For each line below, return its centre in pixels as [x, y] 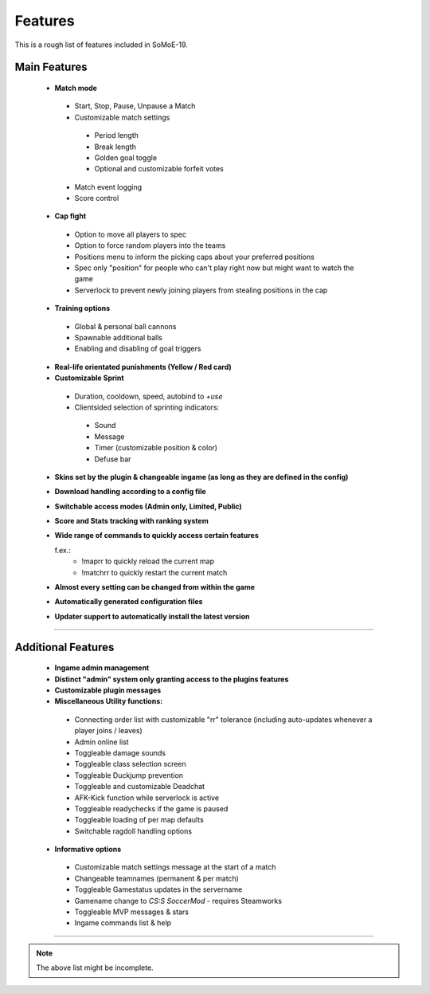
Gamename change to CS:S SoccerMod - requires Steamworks [178, 901]
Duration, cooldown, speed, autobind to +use [149, 396]
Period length [116, 135]
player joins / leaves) [108, 731]
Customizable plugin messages [108, 690]
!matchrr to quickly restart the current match [154, 572]
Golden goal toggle [126, 157]
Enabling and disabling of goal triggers [138, 349]
